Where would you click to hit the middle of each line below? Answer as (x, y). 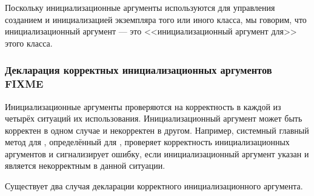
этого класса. (29, 43)
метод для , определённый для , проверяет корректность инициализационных (147, 142)
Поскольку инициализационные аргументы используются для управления (140, 7)
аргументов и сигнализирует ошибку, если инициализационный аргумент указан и (157, 153)
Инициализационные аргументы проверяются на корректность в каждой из (143, 106)
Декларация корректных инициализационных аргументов (139, 70)
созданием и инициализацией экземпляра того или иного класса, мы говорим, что (156, 19)
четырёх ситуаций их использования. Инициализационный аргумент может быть (154, 118)
